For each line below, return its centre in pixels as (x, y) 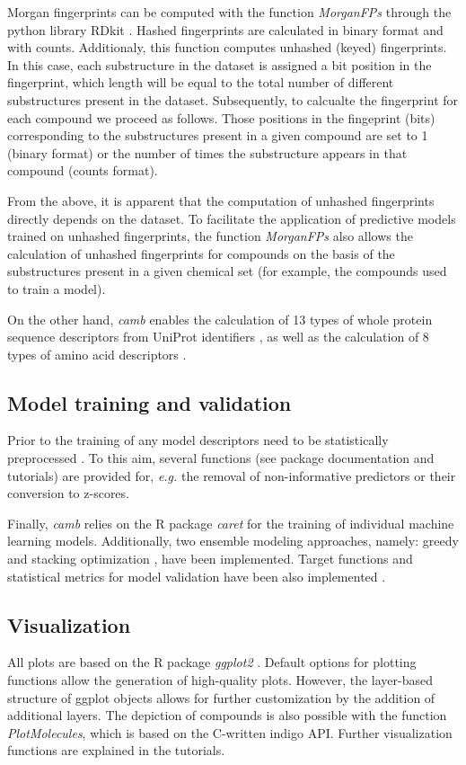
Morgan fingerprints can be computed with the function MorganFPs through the (229, 12)
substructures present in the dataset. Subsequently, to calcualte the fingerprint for (233, 99)
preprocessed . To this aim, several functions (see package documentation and (221, 458)
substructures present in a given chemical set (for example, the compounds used (227, 271)
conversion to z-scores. (68, 493)
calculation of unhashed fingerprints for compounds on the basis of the (201, 253)
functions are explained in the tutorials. (116, 750)
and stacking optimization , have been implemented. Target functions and (210, 559)
